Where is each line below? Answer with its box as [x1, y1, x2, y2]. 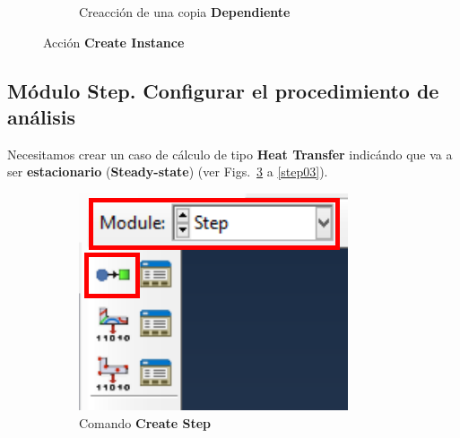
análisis [7, 102, 76, 130]
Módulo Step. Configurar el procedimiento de [7, 76, 439, 104]
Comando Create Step [79, 413, 211, 432]
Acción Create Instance [43, 32, 185, 51]
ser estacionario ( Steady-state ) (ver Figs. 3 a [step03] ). [7, 162, 328, 181]
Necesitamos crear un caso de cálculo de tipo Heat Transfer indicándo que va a [7, 144, 453, 163]
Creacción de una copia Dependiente [79, 3, 291, 21]
